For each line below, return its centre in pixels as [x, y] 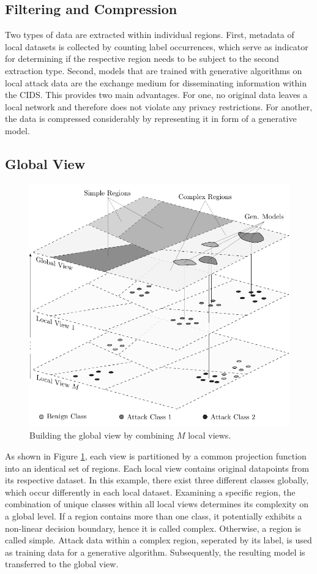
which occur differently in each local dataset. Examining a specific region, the [150, 492]
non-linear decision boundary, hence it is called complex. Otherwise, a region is [153, 528]
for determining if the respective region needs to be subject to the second [142, 59]
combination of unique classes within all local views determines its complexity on [157, 504]
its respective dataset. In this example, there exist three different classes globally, [157, 480]
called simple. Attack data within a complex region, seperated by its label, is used [158, 540]
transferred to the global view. [62, 564]
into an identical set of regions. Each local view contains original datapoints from [157, 468]
